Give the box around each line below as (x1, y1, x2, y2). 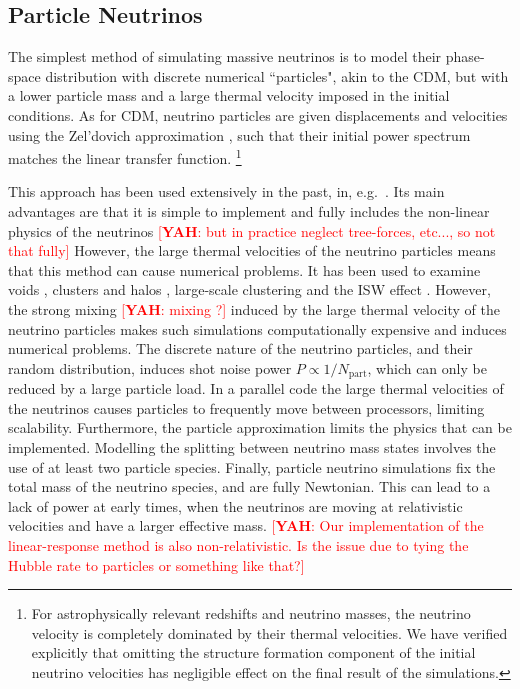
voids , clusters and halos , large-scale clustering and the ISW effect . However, (8, 279, 491, 300)
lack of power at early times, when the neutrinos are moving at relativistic (8, 495, 463, 516)
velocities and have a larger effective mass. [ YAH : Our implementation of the (8, 515, 484, 536)
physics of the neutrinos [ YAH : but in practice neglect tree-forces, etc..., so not (8, 220, 496, 241)
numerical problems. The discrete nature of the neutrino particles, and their (8, 338, 473, 359)
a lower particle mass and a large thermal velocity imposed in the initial (8, 85, 450, 106)
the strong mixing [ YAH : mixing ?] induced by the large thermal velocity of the (8, 298, 500, 319)
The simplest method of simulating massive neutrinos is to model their (8, 46, 442, 67)
